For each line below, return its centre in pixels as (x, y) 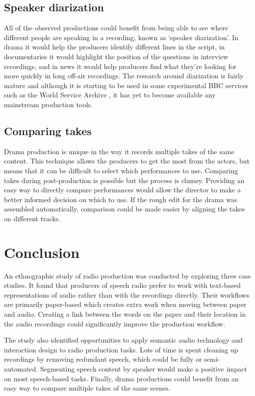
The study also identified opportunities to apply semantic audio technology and (123, 340)
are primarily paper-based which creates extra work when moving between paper (125, 304)
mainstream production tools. (48, 104)
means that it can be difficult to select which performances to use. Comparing (121, 170)
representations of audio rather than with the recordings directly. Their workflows (127, 294)
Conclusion (42, 252)
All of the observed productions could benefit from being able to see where (116, 28)
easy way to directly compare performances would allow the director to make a (122, 190)
